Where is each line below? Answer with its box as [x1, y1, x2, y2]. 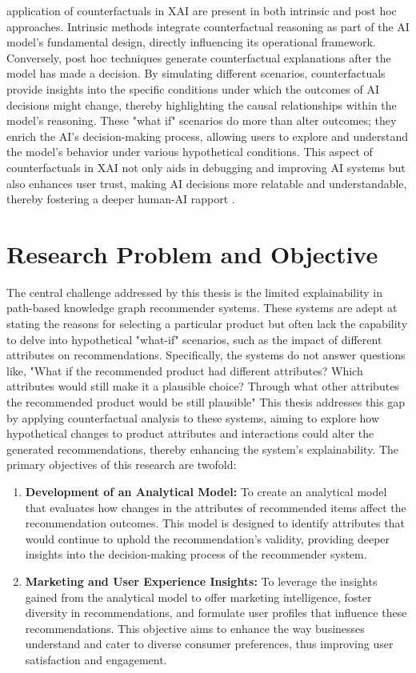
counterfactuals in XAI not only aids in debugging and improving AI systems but [6, 158, 406, 175]
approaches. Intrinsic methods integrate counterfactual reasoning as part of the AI [6, 18, 410, 34]
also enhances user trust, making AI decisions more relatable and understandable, [6, 174, 407, 191]
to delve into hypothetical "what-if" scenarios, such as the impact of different [6, 330, 382, 347]
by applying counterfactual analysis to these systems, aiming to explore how [6, 409, 380, 426]
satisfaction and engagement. [25, 651, 167, 667]
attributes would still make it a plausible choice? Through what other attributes [6, 378, 399, 395]
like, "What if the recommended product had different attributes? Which [6, 362, 363, 379]
